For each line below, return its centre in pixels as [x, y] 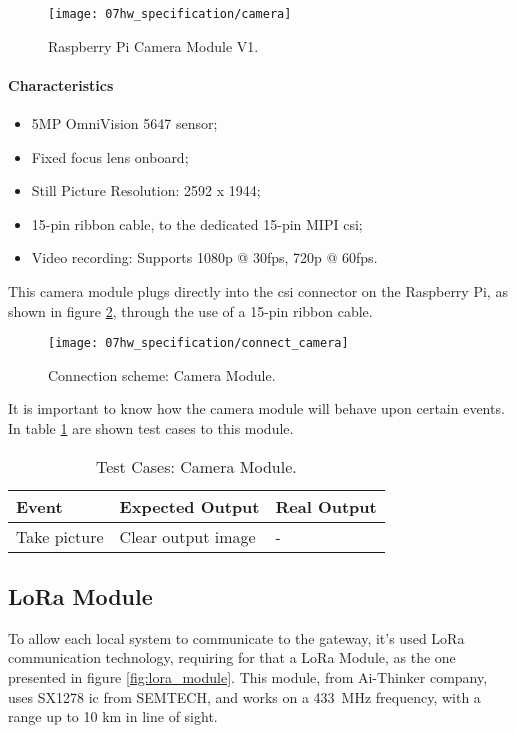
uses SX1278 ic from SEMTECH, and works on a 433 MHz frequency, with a [244, 696]
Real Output [326, 506]
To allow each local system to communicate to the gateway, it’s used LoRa [236, 637]
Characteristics [61, 84]
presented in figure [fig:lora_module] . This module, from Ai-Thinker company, [248, 677]
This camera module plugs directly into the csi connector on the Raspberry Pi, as [258, 291]
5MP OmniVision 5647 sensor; [124, 123]
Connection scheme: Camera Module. [162, 374]
